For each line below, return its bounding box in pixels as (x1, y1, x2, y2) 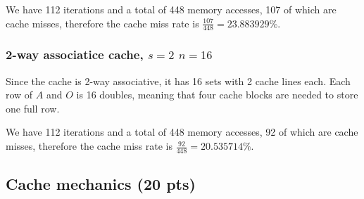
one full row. (6, 101, 60, 115)
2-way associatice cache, (6, 46, 144, 63)
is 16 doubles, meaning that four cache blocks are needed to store (76, 87, 358, 102)
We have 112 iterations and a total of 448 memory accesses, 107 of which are (6, 2, 337, 16)
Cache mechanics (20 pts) (6, 173, 196, 195)
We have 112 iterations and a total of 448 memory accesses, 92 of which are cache (6, 124, 358, 139)
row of (6, 87, 33, 102)
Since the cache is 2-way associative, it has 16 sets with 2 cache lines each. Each (6, 73, 351, 88)
